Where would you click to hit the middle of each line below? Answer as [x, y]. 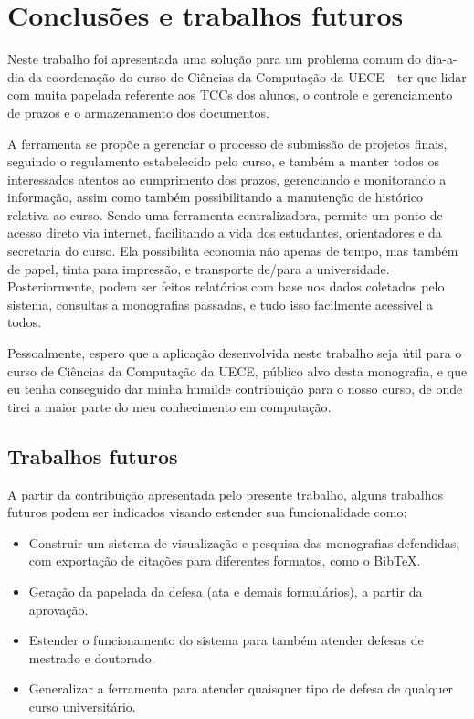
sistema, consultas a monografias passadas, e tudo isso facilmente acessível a [220, 304]
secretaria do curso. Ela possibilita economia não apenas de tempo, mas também [233, 251]
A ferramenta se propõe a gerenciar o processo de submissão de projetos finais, [227, 143]
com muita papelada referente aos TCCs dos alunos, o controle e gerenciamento [230, 95]
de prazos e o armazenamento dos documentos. [138, 112]
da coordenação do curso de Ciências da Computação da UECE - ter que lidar [248, 76]
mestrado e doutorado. [92, 657]
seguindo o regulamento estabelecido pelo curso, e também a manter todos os [223, 161]
